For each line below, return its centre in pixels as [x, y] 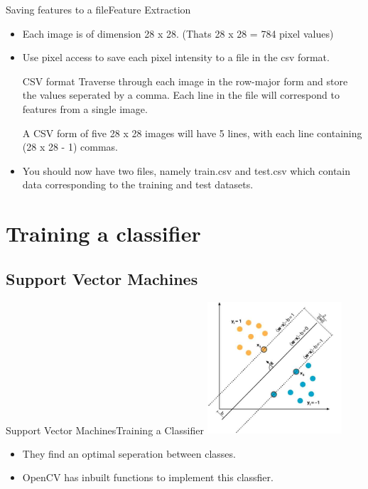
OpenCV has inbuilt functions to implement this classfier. [148, 477]
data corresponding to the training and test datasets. [138, 184]
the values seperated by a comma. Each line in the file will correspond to [181, 95]
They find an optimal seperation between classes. [129, 453]
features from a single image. [85, 108]
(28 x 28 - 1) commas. [70, 147]
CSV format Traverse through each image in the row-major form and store [185, 81]
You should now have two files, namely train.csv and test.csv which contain [186, 170]
